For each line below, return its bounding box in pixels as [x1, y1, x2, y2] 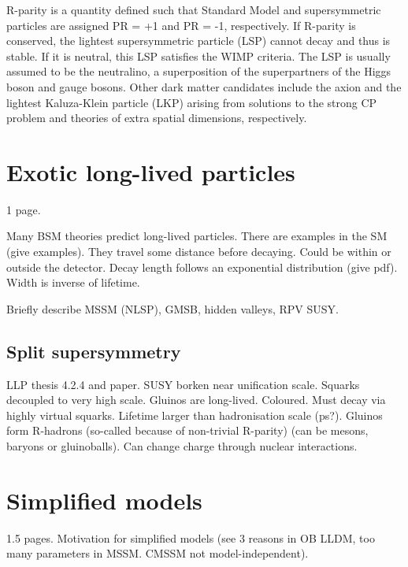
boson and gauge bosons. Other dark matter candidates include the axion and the [6, 78, 402, 94]
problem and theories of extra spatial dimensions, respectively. [6, 109, 307, 126]
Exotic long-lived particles [6, 155, 295, 187]
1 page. [6, 201, 41, 217]
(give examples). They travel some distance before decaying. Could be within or [6, 243, 391, 260]
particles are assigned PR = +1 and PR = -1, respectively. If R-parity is [6, 17, 356, 33]
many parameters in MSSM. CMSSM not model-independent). [6, 545, 309, 561]
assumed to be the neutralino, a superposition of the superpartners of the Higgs [6, 63, 391, 80]
